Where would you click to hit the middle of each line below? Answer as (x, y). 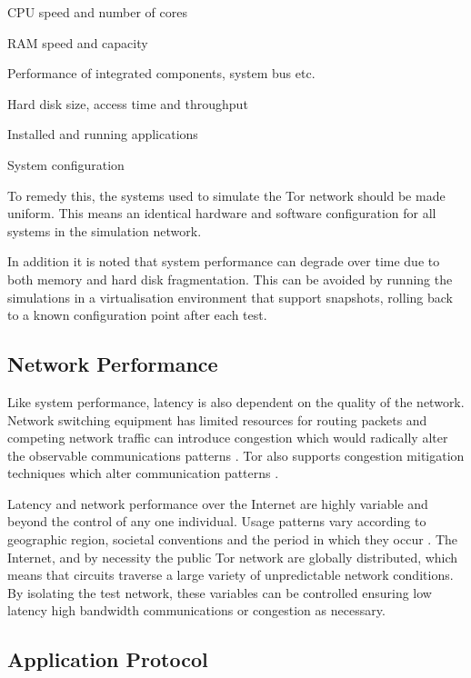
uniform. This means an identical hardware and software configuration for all (222, 213)
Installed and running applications (103, 134)
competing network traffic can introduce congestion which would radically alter (228, 438)
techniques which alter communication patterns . (143, 473)
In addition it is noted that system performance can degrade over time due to (224, 261)
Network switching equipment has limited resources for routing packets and (217, 419)
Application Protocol (108, 659)
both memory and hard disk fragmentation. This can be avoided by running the (230, 279)
